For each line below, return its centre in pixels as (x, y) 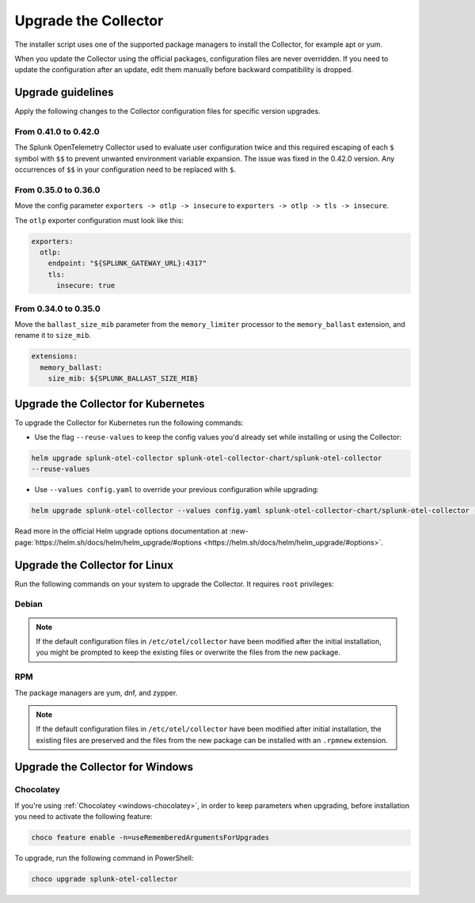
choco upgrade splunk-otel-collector (104, 879)
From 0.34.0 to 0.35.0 (57, 309)
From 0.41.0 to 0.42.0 (57, 132)
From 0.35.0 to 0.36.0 (57, 190)
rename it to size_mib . (53, 336)
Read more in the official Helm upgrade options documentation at (121, 531)
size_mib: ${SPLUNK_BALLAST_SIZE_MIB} (123, 379)
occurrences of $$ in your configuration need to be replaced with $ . (125, 169)
